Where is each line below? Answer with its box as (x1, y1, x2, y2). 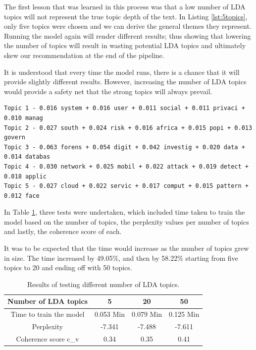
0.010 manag (4, 114, 43, 121)
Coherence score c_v (16, 333, 79, 344)
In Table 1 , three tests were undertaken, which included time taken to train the (4, 207, 245, 217)
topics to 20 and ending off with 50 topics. (4, 262, 132, 273)
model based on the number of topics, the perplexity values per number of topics (4, 216, 249, 227)
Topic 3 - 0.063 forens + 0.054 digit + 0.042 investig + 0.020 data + (4, 143, 245, 151)
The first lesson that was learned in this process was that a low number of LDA (4, 1, 246, 11)
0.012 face (4, 192, 40, 199)
